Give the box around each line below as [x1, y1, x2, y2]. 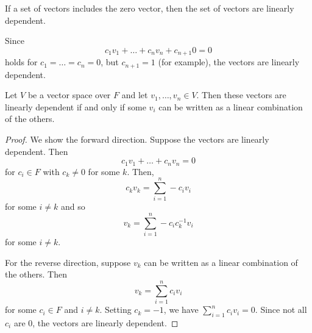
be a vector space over [27, 88, 111, 101]
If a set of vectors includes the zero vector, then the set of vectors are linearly [5, 2, 294, 14]
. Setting [99, 303, 132, 316]
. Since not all [255, 303, 307, 316]
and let [121, 88, 148, 101]
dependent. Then [5, 145, 68, 157]
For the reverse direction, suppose [5, 256, 131, 268]
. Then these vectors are [196, 88, 286, 101]
